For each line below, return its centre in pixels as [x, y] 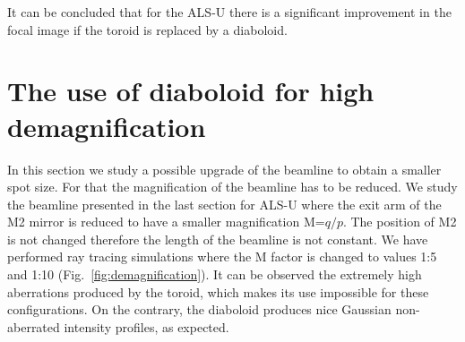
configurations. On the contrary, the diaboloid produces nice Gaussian [199, 309]
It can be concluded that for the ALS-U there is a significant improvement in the [229, 12]
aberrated [34, 326]
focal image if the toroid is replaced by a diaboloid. [147, 29]
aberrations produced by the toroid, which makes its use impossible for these [218, 291]
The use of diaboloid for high [191, 91]
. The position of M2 [400, 222]
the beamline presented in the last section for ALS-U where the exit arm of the [224, 204]
